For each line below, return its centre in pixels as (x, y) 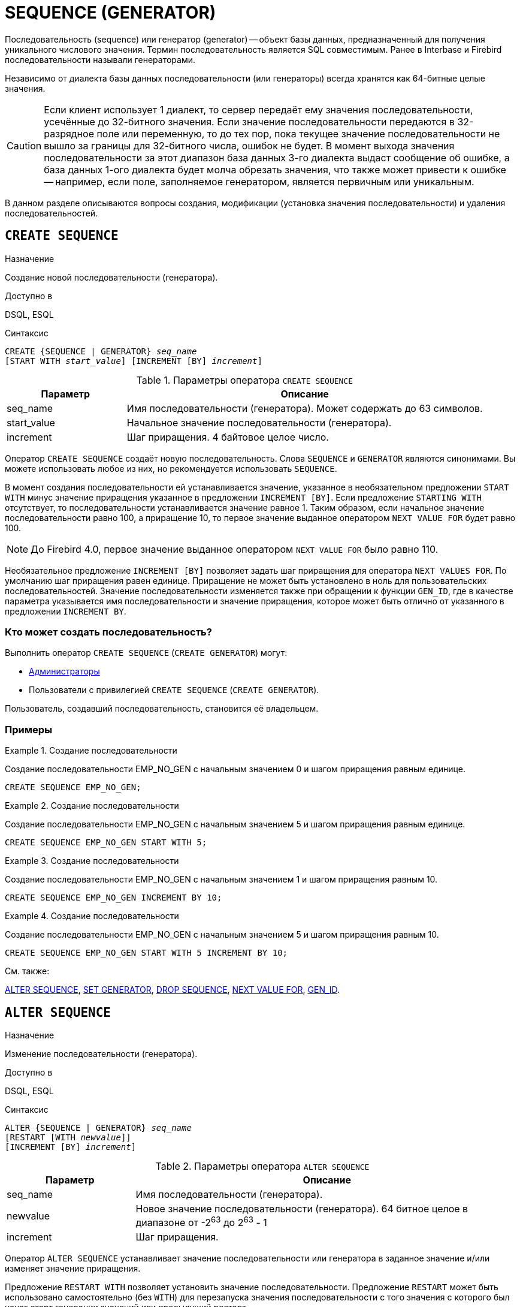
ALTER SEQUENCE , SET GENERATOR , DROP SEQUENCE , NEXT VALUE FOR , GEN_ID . (173, 990)
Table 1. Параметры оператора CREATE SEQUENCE (245, 380)
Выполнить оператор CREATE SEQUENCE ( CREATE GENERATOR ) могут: (146, 653)
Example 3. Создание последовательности (92, 861)
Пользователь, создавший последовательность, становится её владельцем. (162, 709)
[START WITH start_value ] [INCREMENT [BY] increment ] (134, 361)
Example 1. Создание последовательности (91, 751)
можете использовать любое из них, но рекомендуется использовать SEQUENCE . (171, 468)
